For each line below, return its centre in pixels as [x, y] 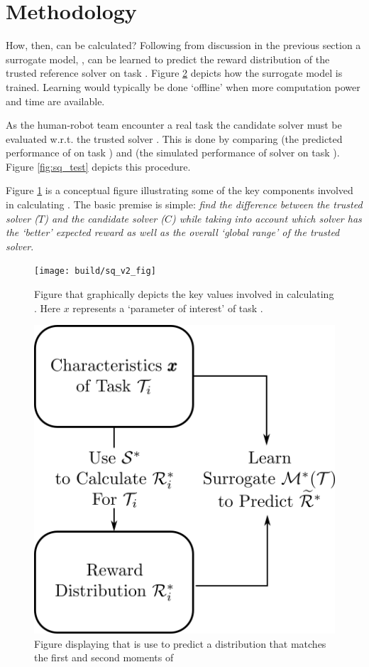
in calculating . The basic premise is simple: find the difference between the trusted [184, 204]
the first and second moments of [104, 657]
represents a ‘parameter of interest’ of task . [168, 308]
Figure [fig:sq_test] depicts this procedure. [98, 166]
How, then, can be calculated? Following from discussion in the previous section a [183, 45]
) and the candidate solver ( [104, 218]
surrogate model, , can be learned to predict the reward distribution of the [168, 59]
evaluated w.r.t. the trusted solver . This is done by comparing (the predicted [174, 138]
